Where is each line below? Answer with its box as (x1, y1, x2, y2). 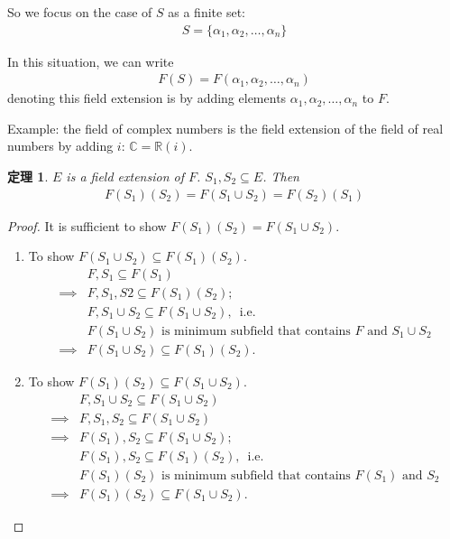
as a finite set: (168, 3, 245, 21)
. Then (262, 167, 299, 186)
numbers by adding (7, 136, 114, 155)
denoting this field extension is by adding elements (7, 88, 287, 107)
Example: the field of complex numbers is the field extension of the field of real (7, 118, 444, 137)
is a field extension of (66, 167, 185, 186)
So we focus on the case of (7, 3, 152, 21)
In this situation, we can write (7, 51, 174, 70)
